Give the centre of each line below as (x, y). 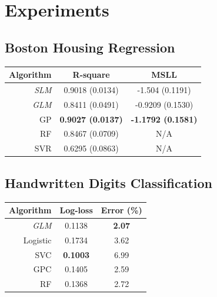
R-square (91, 75)
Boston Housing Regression (90, 47)
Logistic (37, 240)
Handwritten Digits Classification (108, 182)
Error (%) (121, 210)
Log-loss (76, 210)
